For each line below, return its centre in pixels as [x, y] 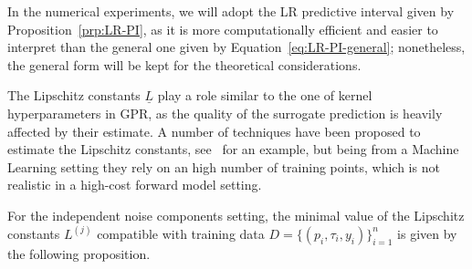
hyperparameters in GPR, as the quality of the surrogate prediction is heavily [225, 113]
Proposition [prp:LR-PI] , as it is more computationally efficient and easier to [223, 29]
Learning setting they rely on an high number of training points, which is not [224, 166]
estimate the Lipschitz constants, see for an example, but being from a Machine [233, 149]
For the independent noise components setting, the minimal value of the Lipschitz [236, 215]
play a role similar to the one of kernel [265, 95]
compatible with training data [181, 233]
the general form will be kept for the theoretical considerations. [184, 64]
